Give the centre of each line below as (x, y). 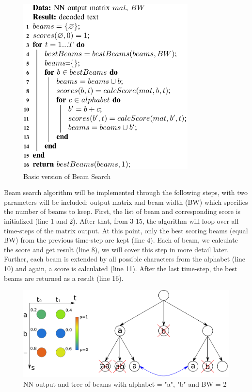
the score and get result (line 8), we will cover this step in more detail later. (117, 249)
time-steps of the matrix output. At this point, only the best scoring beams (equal (126, 230)
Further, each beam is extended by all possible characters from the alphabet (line (125, 259)
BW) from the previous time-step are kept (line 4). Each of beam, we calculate (121, 240)
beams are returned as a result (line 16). (64, 278)
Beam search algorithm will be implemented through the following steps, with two (126, 192)
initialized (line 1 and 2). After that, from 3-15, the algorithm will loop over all (121, 220)
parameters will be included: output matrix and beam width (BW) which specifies (126, 202)
